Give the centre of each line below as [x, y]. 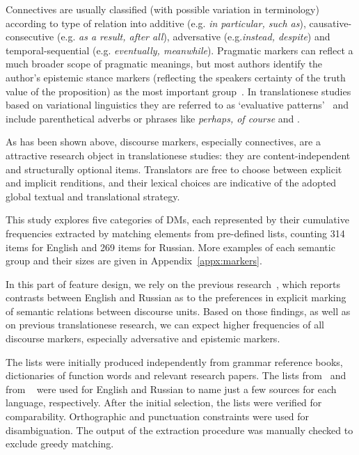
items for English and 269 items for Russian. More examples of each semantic [170, 247]
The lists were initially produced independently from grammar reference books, [174, 361]
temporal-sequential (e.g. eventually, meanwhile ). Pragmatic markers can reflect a [179, 50]
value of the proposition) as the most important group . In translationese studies [178, 91]
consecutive [30, 37]
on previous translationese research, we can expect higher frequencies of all [165, 325]
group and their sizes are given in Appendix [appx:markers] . [134, 261]
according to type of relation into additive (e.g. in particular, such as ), [156, 23]
